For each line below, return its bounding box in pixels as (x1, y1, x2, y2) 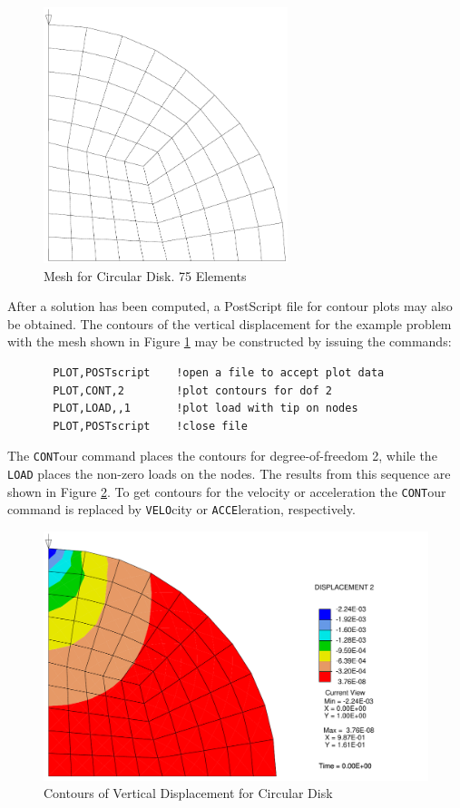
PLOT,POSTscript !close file (53, 419, 248, 433)
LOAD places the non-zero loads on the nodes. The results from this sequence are (7, 464, 451, 483)
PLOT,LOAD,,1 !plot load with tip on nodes (53, 402, 358, 415)
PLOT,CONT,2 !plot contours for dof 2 (53, 384, 332, 397)
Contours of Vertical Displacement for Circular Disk (44, 784, 333, 803)
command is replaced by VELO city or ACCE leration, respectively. (7, 500, 356, 519)
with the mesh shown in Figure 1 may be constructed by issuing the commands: (7, 332, 452, 351)
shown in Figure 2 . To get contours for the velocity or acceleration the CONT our (7, 482, 446, 501)
